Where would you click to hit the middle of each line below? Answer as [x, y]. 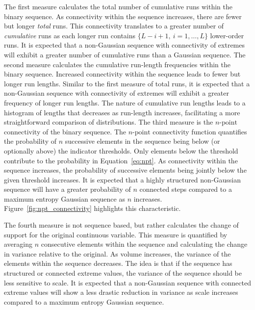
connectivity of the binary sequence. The [65, 131]
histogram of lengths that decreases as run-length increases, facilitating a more [122, 112]
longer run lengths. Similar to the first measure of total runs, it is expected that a [127, 83]
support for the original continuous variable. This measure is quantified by [116, 234]
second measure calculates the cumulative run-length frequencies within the [117, 64]
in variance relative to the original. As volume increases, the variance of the [117, 253]
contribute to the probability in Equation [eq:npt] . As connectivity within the [121, 160]
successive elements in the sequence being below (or [142, 141]
